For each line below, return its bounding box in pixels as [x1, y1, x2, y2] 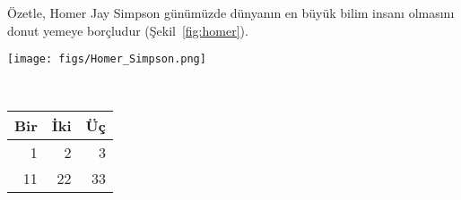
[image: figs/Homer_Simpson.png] [7, 53, 206, 66]
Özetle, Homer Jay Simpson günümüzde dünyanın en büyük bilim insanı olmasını [7, 4, 455, 21]
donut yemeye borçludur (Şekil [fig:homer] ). [7, 21, 248, 39]
